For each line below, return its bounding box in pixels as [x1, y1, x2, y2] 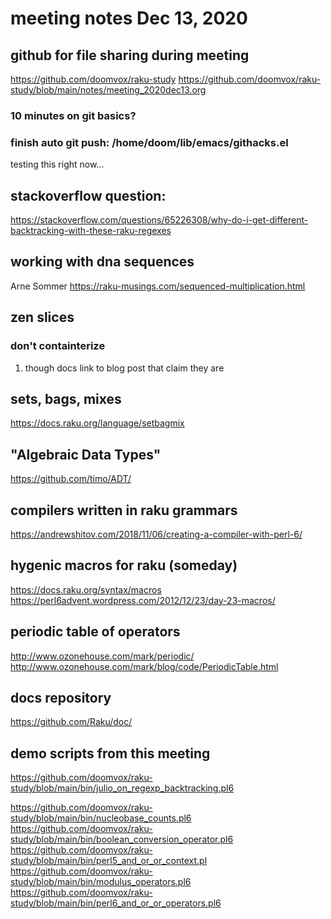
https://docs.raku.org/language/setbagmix [10, 417, 185, 429]
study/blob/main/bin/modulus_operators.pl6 [10, 876, 192, 888]
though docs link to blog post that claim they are [24, 362, 225, 374]
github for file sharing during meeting [10, 47, 250, 64]
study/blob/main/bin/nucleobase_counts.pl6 [10, 812, 192, 824]
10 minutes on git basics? [10, 108, 137, 122]
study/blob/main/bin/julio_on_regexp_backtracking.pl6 [10, 782, 235, 794]
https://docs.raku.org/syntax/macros [10, 583, 162, 596]
